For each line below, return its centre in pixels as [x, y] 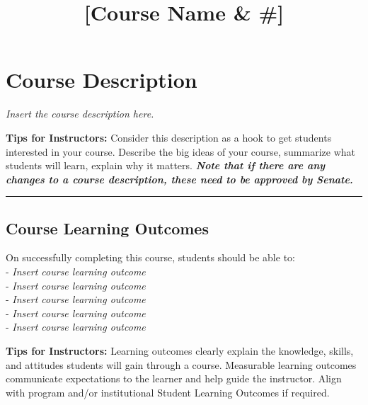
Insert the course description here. [80, 114]
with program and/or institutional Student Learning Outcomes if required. [168, 392]
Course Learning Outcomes [107, 228]
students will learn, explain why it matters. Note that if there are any [166, 165]
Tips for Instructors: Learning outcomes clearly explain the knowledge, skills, [180, 351]
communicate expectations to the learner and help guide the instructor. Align [174, 378]
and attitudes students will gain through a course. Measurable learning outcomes [181, 364]
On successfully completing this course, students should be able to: [150, 257]
